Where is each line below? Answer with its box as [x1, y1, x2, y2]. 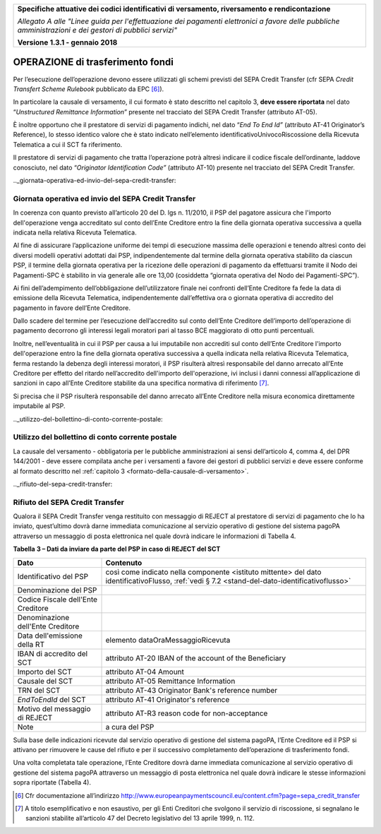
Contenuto [105, 558, 143, 568]
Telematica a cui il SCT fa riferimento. [13, 140, 123, 148]
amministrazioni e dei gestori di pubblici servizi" [17, 25, 178, 35]
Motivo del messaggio [17, 703, 91, 713]
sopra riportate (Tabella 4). [13, 778, 92, 787]
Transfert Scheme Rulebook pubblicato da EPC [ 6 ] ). [13, 85, 164, 93]
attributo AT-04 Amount [105, 667, 185, 677]
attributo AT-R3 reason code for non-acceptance [105, 708, 268, 718]
